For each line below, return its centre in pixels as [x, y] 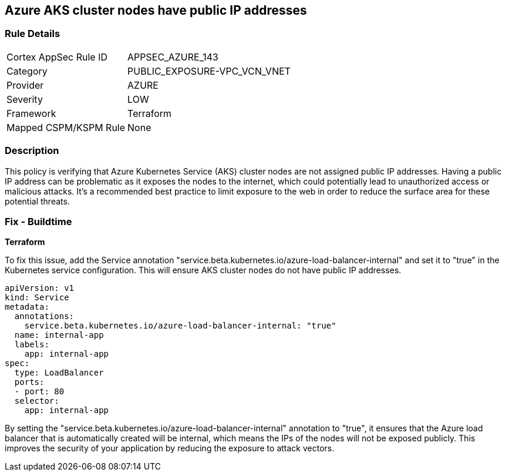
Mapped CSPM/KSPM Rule [66, 127]
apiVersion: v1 [40, 288]
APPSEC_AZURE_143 [173, 57]
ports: [29, 382]
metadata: [27, 307]
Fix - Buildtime [38, 221]
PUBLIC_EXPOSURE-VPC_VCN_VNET [209, 71]
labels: [32, 345]
